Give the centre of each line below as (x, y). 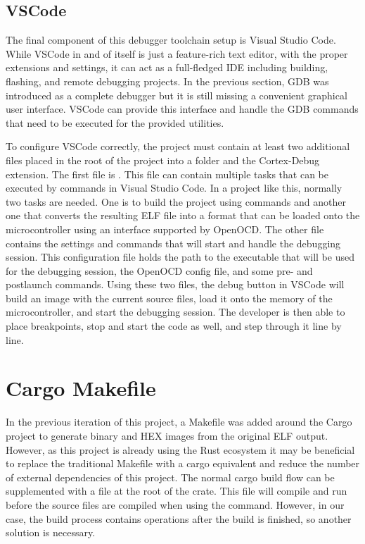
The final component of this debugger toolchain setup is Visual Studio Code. (171, 40)
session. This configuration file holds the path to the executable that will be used (180, 257)
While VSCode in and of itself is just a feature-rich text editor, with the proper (177, 53)
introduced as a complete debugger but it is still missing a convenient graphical (177, 95)
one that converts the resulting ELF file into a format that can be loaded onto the (183, 215)
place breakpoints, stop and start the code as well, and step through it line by (174, 326)
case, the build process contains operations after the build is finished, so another (179, 518)
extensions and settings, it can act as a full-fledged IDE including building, (167, 67)
